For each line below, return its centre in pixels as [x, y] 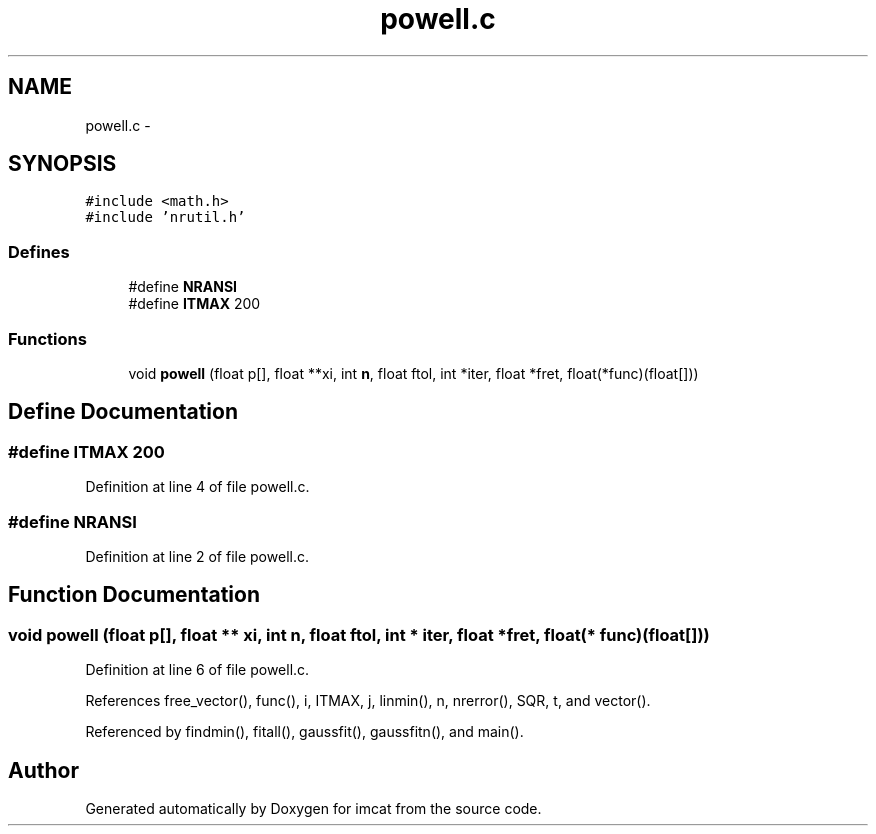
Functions [47, 338]
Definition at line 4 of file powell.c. [197, 487]
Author [43, 770]
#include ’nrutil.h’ [165, 217]
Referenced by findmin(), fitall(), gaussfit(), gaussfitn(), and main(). [304, 732]
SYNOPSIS [62, 164]
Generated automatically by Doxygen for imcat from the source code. [313, 808]
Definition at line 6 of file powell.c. [197, 670]
